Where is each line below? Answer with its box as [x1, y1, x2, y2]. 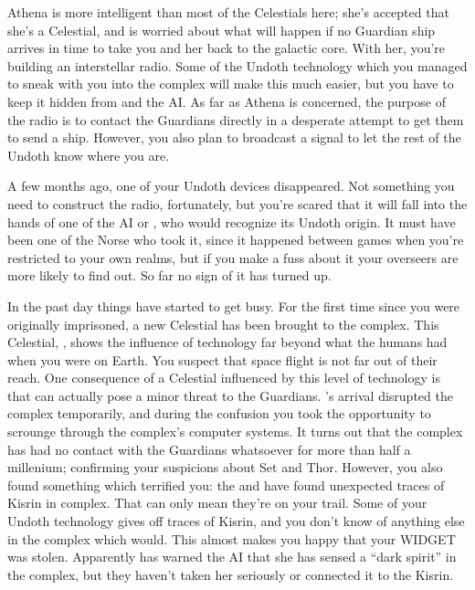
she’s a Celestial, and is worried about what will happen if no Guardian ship [7, 20, 436, 39]
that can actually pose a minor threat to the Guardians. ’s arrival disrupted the [7, 385, 453, 405]
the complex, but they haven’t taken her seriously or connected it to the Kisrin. [7, 564, 454, 584]
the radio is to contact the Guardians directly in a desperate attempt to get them [7, 110, 464, 129]
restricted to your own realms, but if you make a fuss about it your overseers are [7, 248, 459, 267]
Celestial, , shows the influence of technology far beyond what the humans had [7, 332, 448, 352]
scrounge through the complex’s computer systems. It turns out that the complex [7, 422, 463, 441]
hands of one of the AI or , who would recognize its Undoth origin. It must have [7, 212, 456, 231]
